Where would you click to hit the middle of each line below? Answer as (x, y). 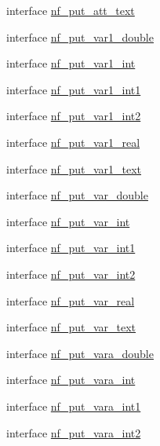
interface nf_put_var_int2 (71, 274)
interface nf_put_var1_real (73, 142)
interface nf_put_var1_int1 (74, 89)
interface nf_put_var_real (71, 300)
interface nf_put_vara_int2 (74, 432)
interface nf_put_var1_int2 (74, 116)
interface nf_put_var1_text (74, 168)
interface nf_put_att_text (71, 10)
